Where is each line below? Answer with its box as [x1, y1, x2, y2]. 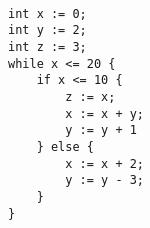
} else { [36, 139, 94, 154]
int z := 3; [8, 39, 87, 54]
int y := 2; [8, 23, 87, 38]
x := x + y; [65, 106, 145, 121]
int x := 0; [8, 6, 87, 21]
